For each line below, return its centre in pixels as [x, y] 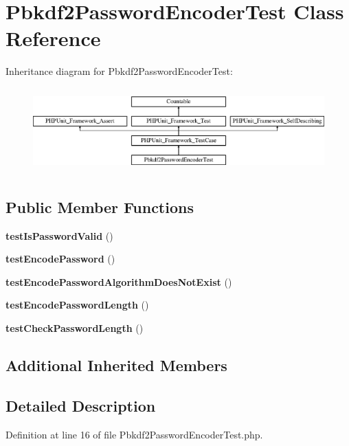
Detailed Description [81, 405]
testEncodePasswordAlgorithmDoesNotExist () [119, 281]
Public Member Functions [100, 207]
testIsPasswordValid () [59, 235]
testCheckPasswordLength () [75, 327]
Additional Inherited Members [116, 365]
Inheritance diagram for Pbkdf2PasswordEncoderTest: [119, 71]
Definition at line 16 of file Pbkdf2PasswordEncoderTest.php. [134, 434]
